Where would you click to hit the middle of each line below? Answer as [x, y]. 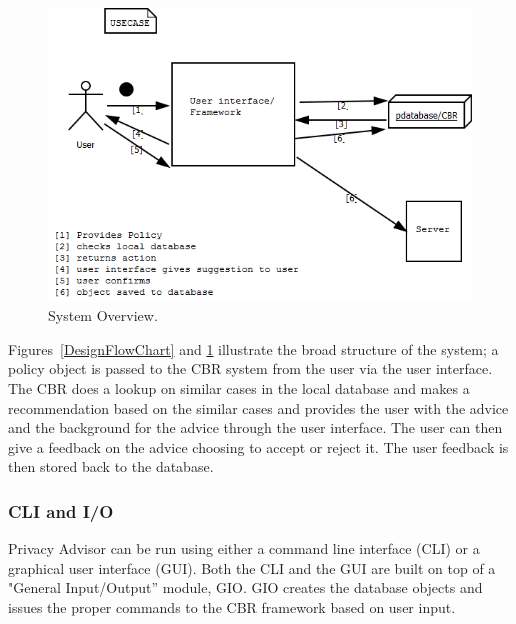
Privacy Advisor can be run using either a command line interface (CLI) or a [244, 548]
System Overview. [103, 315]
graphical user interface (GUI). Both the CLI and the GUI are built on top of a [252, 567]
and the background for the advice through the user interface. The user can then [255, 427]
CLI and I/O [61, 510]
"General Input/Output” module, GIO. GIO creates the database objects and [245, 587]
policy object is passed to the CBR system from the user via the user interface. [250, 368]
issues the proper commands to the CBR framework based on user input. [232, 606]
